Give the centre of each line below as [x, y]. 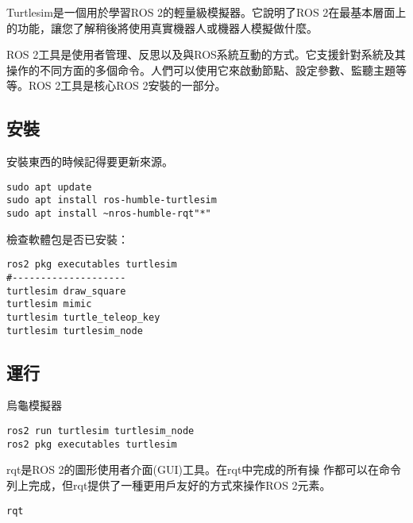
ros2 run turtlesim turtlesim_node [100, 431]
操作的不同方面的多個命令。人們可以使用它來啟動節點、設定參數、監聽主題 [201, 69]
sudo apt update [49, 187]
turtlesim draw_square [66, 291]
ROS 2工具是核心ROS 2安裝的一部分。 [127, 85]
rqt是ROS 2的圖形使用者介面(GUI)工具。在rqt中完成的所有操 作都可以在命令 [204, 469]
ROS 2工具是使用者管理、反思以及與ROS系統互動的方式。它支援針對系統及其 [206, 54]
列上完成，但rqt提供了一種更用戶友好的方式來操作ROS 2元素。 [169, 485]
